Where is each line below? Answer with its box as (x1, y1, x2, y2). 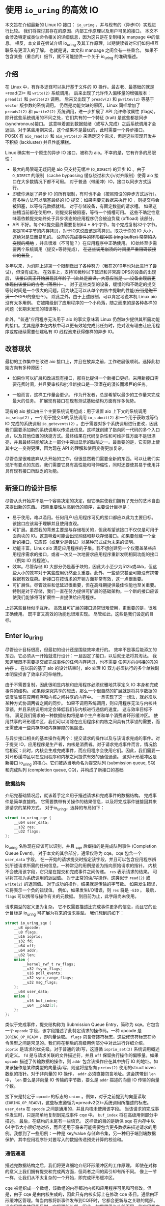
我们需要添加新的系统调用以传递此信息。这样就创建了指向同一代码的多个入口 (5, 427, 160, 433)
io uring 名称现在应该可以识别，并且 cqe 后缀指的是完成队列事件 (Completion (5, 843, 157, 850)
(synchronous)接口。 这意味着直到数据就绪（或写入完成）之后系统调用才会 (5, 121, 156, 127)
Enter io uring (5, 632, 43, 641)
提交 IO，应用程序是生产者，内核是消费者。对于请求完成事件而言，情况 (9, 741, 153, 747)
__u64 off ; (14, 943, 36, 949)
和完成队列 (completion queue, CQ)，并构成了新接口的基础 (5, 767, 124, 773)
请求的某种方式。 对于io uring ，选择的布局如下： (9, 805, 105, 812)
